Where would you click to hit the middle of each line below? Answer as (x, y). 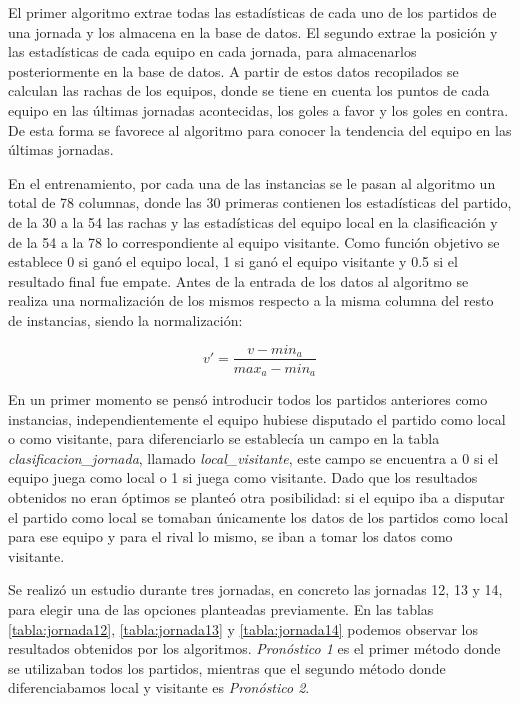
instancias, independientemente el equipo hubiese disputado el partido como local (257, 418)
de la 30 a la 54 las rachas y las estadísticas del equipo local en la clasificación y (253, 221)
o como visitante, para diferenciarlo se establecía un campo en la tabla (224, 438)
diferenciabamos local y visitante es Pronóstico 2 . (159, 687)
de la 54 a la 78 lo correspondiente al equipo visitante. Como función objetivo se (254, 241)
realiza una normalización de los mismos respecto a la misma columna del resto (251, 300)
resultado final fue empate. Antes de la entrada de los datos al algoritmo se (238, 280)
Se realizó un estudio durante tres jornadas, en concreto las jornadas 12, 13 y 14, (255, 589)
